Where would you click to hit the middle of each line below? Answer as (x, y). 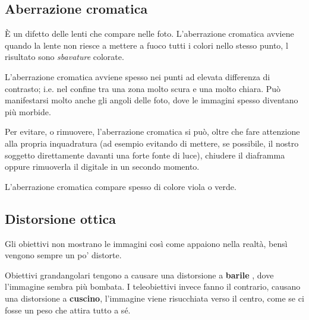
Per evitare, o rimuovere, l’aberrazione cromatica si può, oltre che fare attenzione (152, 132)
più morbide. (28, 111)
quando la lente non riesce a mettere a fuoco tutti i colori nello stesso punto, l (146, 45)
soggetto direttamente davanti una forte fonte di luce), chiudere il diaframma (145, 155)
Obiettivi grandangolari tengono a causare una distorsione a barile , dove (139, 275)
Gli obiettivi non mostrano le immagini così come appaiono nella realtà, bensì (146, 243)
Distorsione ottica (61, 218)
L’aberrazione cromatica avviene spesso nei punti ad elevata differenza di (138, 76)
